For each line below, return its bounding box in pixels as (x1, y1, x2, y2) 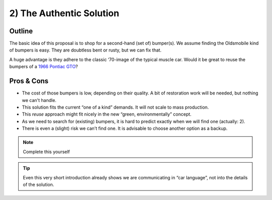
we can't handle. (22, 97, 56, 103)
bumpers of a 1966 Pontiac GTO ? (9, 64, 78, 70)
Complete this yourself (23, 148, 70, 155)
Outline (9, 27, 33, 35)
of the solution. (23, 182, 54, 188)
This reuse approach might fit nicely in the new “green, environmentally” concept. (22, 111, 191, 117)
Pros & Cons (9, 77, 49, 85)
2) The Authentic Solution (9, 8, 119, 19)
